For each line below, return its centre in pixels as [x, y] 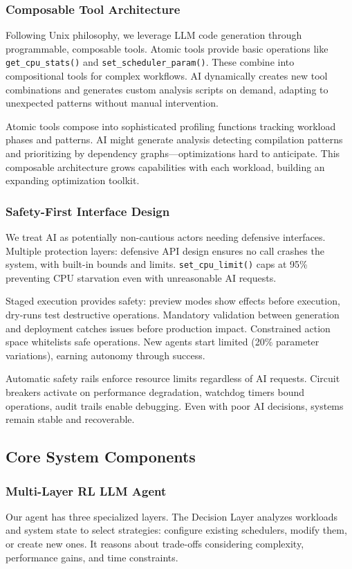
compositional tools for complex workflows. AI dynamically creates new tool [167, 76]
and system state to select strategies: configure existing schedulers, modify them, [176, 530]
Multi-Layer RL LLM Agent [86, 490]
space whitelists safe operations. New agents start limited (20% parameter [163, 342]
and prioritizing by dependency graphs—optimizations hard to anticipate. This [173, 153]
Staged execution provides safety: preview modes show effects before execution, [173, 301]
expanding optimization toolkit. [73, 180]
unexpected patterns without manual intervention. [112, 103]
